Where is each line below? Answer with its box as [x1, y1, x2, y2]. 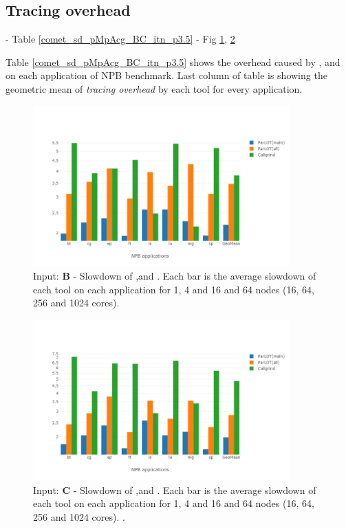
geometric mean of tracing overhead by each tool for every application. [6, 81, 303, 95]
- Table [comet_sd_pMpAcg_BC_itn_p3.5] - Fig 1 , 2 [6, 32, 235, 46]
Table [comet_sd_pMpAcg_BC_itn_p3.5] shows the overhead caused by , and [6, 54, 340, 69]
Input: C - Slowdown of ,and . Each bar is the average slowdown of [33, 482, 316, 497]
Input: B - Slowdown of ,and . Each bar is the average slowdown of [33, 269, 316, 283]
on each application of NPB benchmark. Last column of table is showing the [6, 68, 327, 82]
